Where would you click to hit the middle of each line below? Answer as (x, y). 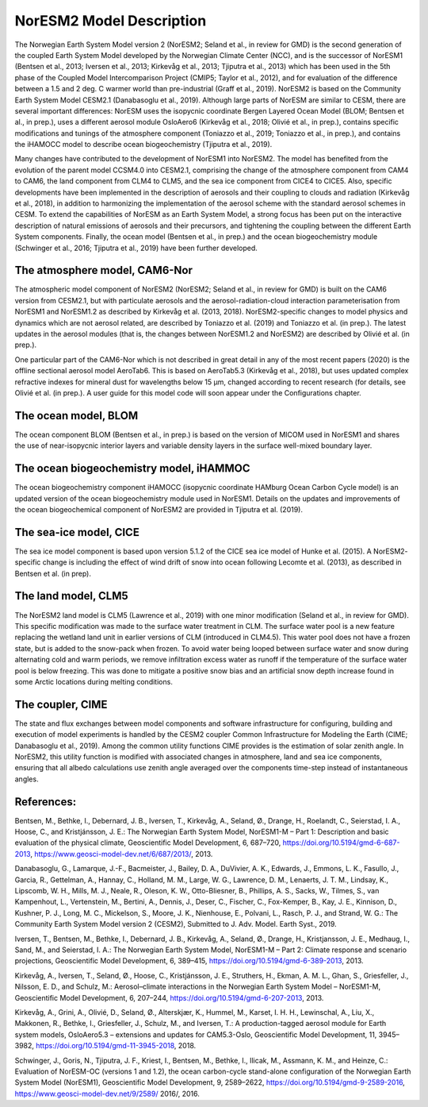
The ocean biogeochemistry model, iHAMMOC (132, 469)
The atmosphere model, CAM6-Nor (104, 270)
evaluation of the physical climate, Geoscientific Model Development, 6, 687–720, (148, 843)
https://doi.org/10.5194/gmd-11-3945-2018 (105, 1046)
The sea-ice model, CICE (77, 532)
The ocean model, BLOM (76, 416)
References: (46, 802)
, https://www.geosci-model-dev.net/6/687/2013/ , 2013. (122, 854)
